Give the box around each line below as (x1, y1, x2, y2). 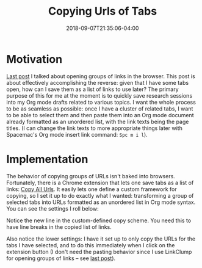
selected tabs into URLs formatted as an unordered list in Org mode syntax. (6, 198, 196, 206)
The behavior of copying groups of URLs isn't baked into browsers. (6, 172, 175, 179)
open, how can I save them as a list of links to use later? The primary (6, 85, 179, 93)
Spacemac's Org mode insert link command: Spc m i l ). (6, 131, 148, 138)
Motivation (6, 52, 63, 66)
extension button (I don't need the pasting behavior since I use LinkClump (6, 248, 192, 255)
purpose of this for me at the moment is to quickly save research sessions (6, 92, 193, 99)
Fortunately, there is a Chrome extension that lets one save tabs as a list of (6, 179, 194, 186)
